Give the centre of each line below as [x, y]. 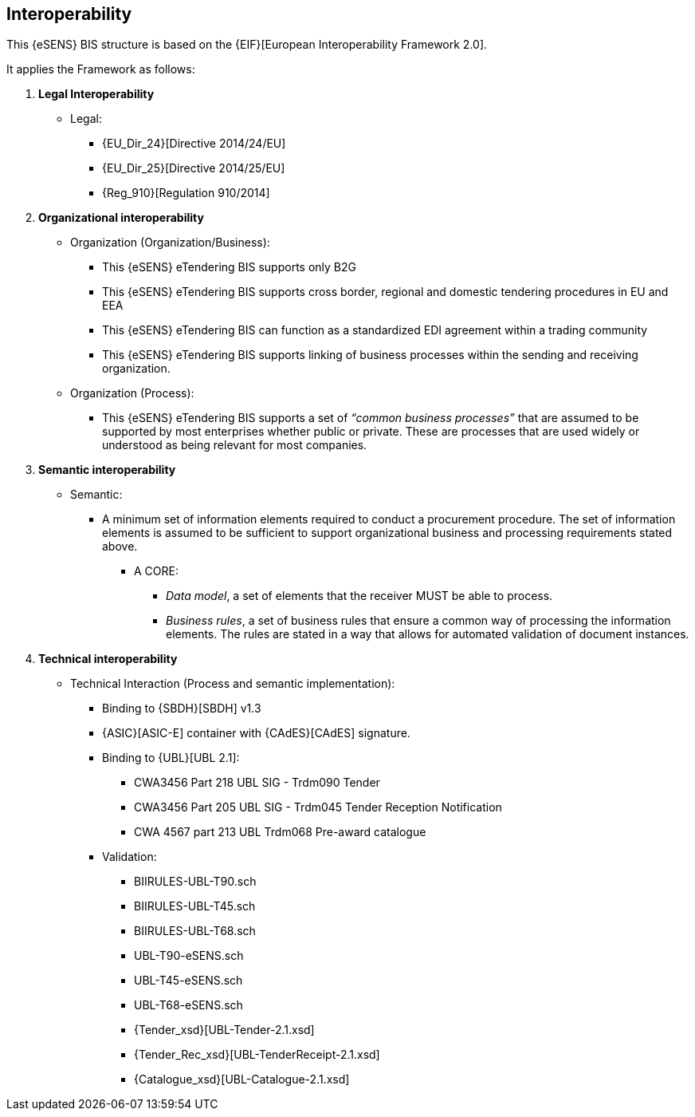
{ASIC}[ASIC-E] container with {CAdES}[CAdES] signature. [256, 733]
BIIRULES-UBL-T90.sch [195, 882]
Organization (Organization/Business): [170, 243]
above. [120, 547]
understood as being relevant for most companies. [235, 445]
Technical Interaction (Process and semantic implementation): [233, 684]
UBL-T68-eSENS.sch [188, 1005]
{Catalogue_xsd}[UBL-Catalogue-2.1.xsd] [242, 1080]
